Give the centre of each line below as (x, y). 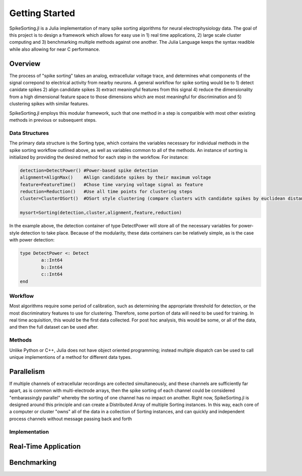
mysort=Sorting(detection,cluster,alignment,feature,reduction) (101, 213)
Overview (25, 64)
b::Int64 (52, 267)
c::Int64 (52, 274)
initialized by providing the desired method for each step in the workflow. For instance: (99, 157)
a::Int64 (52, 260)
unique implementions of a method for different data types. (70, 357)
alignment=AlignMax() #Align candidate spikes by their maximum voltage (116, 178)
